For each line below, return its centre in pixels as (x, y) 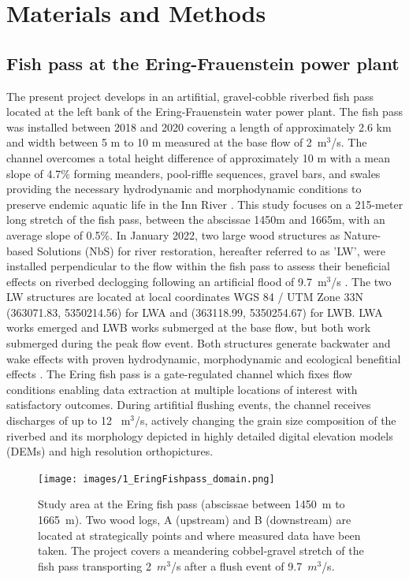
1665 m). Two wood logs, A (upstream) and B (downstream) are (195, 520)
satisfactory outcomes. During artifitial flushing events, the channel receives (189, 405)
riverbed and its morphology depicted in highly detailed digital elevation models (200, 435)
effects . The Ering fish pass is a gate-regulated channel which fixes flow (179, 374)
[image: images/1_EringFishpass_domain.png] (156, 479)
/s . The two (361, 281)
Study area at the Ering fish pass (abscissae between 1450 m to (191, 504)
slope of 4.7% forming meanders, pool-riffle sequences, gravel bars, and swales (193, 173)
